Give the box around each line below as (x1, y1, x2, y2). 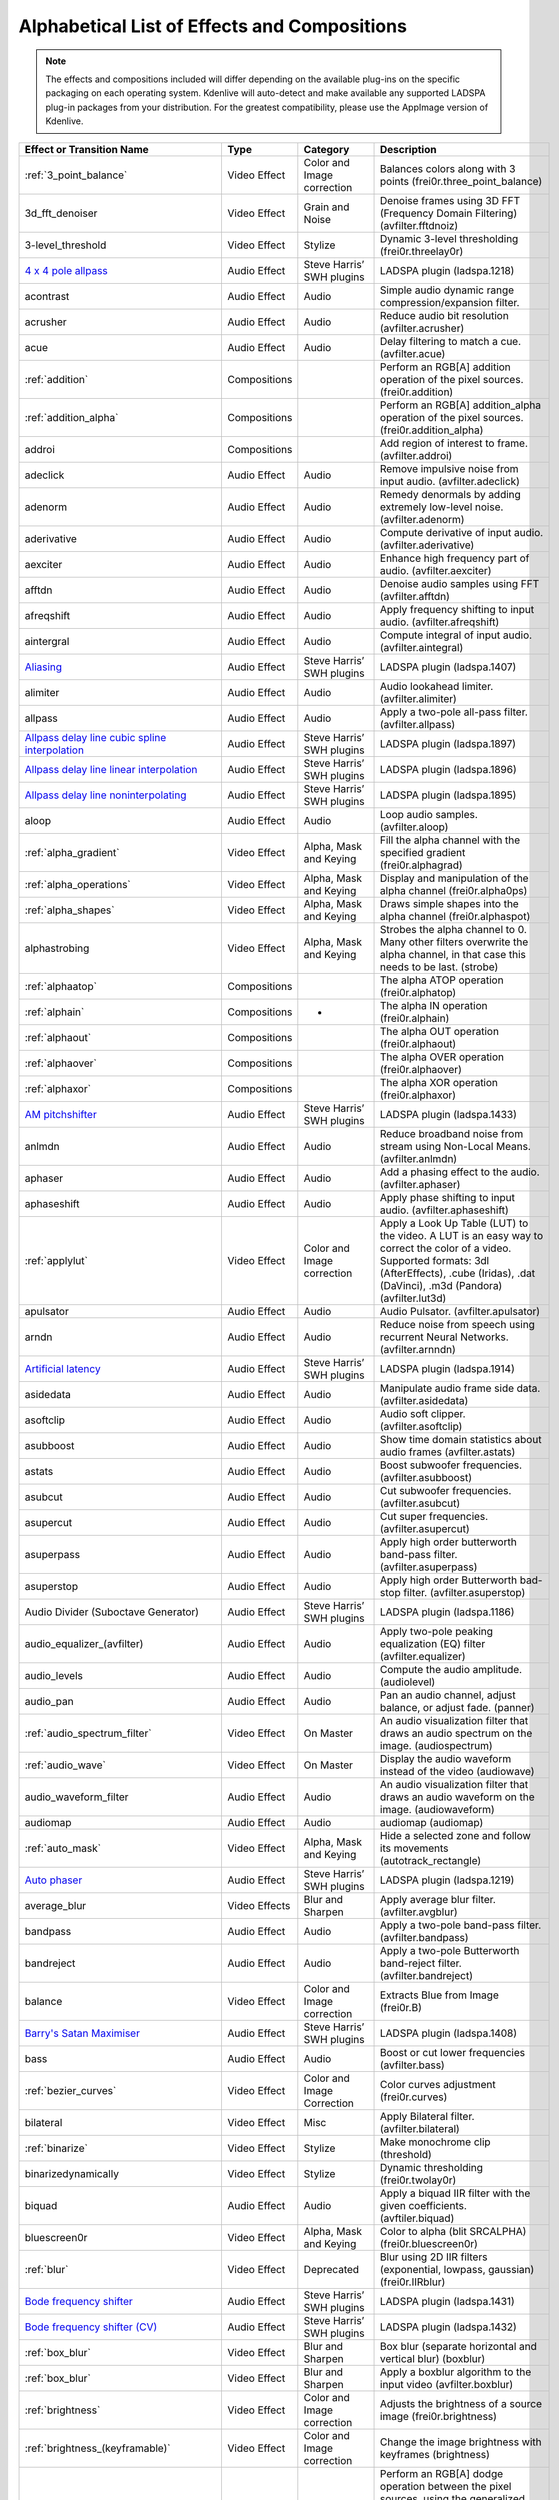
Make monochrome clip (380, 2135, 491, 2149)
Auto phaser (24, 1873, 83, 1887)
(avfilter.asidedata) (380, 1393, 469, 1407)
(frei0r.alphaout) (380, 1036, 457, 1050)
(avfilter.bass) (380, 2058, 445, 2072)
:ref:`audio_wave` (24, 1758, 107, 1772)
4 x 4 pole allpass (24, 263, 109, 277)
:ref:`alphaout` (24, 1030, 92, 1044)
